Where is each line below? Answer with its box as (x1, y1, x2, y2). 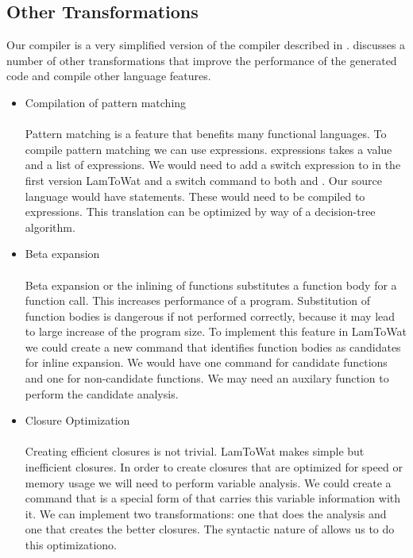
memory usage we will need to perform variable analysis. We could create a (25, 474, 392, 491)
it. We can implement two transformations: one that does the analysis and (25, 505, 387, 521)
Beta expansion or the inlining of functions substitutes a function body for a (25, 276, 397, 293)
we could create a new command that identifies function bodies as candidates (25, 338, 401, 355)
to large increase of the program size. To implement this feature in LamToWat (25, 323, 407, 340)
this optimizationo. (25, 537, 118, 553)
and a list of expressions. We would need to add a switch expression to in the (25, 156, 401, 173)
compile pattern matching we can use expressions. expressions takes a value (25, 140, 392, 157)
